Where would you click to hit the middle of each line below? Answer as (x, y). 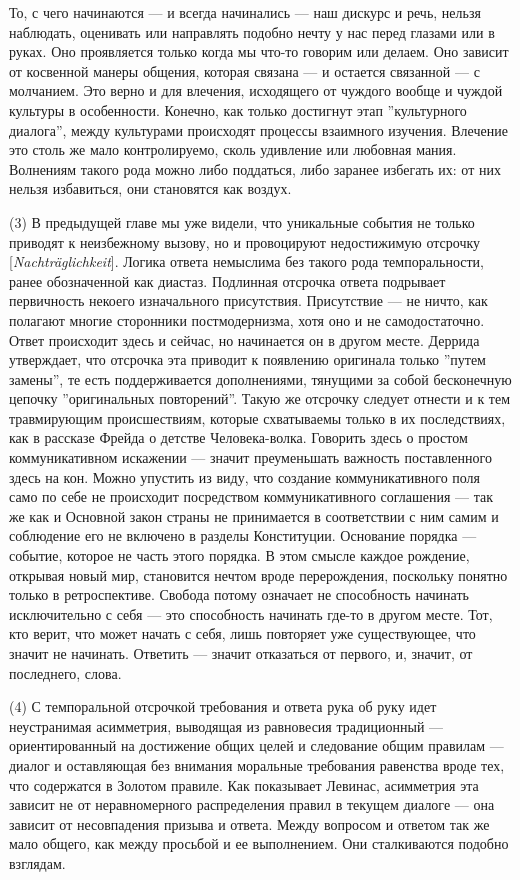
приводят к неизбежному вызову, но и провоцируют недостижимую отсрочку (245, 241)
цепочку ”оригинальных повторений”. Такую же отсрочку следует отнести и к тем (260, 398)
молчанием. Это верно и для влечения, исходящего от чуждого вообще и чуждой (256, 90)
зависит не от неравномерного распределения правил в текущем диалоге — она (252, 804)
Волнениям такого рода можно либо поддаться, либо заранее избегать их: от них (255, 168)
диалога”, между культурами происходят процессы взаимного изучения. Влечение (258, 129)
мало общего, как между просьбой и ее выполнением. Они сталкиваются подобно (259, 843)
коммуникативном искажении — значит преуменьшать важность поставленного (250, 457)
